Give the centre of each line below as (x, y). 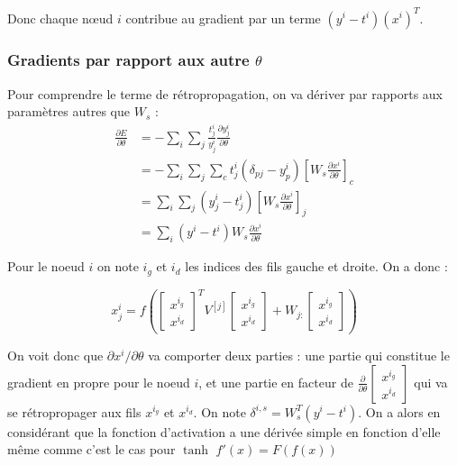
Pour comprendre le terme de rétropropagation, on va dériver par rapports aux (225, 93)
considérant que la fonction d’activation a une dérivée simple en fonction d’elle (224, 431)
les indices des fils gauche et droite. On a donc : (316, 266)
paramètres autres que (69, 111)
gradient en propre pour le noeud (99, 382)
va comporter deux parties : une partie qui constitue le (299, 355)
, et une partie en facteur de (276, 382)
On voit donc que (55, 355)
